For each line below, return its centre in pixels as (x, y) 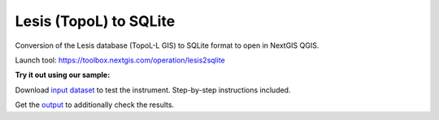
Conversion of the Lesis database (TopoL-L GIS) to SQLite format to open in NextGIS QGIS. (167, 45)
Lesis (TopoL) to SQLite (95, 21)
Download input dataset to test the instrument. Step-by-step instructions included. (153, 90)
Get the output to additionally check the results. (95, 105)
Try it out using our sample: (63, 75)
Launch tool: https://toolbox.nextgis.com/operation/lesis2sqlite (120, 60)
